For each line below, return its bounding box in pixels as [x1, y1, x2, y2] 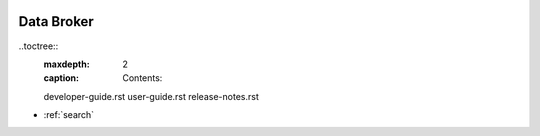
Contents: [122, 72, 163, 84]
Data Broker [18, 13, 94, 30]
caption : [43, 72, 80, 84]
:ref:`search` [43, 109, 95, 121]
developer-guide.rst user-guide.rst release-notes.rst [43, 90, 259, 102]
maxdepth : [43, 58, 90, 70]
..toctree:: [18, 40, 59, 52]
